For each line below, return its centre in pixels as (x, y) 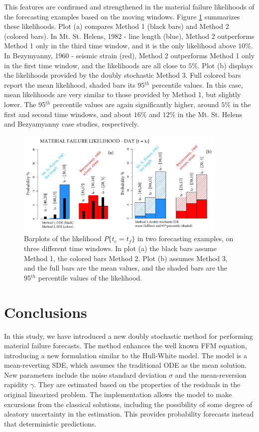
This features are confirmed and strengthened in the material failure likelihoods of (129, 6)
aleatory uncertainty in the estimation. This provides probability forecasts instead (129, 414)
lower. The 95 (25, 104)
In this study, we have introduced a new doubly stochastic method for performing (129, 336)
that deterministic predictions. (50, 423)
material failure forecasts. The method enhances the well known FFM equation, (126, 346)
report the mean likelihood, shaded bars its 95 (74, 84)
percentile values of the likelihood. (90, 277)
